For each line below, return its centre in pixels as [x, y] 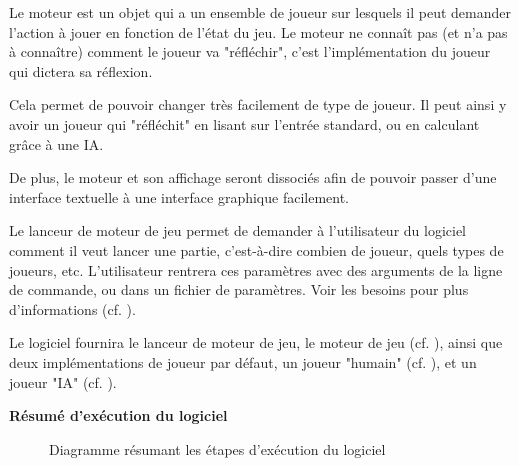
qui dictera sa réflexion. [81, 70]
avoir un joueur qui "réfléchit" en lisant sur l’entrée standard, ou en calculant [244, 123]
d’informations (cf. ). [72, 308]
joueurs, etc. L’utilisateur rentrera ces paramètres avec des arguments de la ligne [256, 269]
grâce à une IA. [56, 143]
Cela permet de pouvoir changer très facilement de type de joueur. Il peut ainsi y [258, 104]
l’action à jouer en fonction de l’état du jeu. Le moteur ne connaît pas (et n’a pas [258, 31]
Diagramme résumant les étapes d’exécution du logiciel [217, 448]
